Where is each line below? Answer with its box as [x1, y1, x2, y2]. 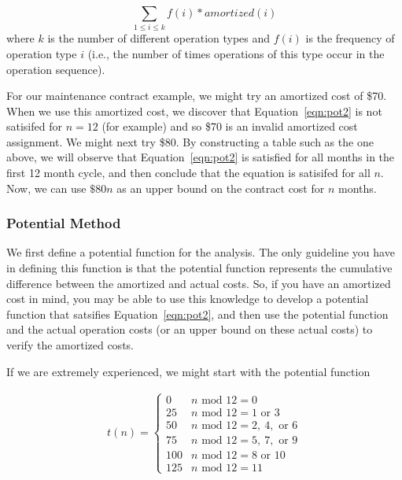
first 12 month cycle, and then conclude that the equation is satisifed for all [6, 164, 371, 181]
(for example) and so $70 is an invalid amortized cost [101, 118, 358, 135]
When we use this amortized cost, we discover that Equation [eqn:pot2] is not [6, 102, 382, 119]
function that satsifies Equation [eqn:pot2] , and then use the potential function [6, 305, 389, 322]
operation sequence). [6, 61, 105, 77]
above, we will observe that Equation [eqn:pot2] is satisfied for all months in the [6, 149, 395, 165]
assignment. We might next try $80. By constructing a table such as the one [6, 133, 374, 150]
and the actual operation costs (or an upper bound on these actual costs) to [6, 321, 373, 338]
